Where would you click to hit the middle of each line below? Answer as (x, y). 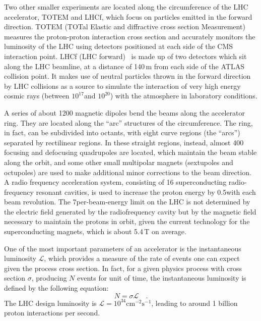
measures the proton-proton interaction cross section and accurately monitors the (130, 36)
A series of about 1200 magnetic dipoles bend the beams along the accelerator (124, 112)
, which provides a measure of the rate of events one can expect (142, 258)
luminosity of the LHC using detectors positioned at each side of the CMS (119, 46)
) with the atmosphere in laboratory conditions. (184, 96)
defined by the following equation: (56, 288)
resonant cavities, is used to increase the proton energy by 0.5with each (146, 192)
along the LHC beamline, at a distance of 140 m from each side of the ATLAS (124, 66)
